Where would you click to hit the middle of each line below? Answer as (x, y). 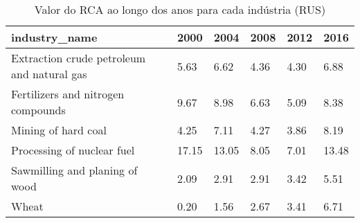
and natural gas (49, 74)
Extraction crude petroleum (79, 58)
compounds (38, 110)
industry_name (54, 37)
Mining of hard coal (59, 130)
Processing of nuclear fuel (73, 150)
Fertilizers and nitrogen (68, 94)
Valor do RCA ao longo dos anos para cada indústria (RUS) (180, 9)
